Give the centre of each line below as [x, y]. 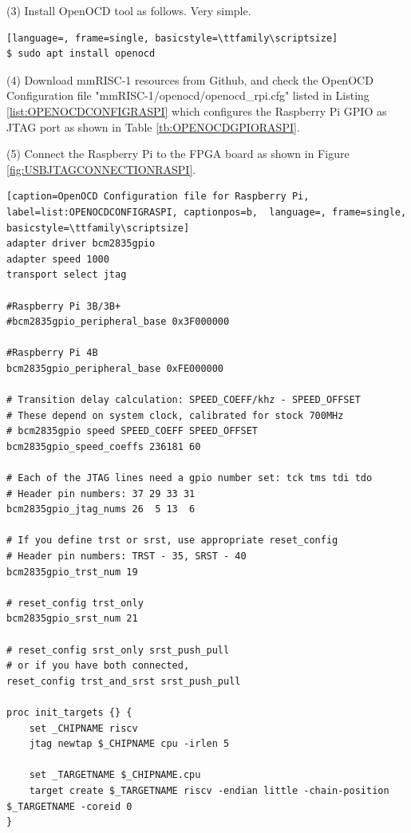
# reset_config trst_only [75, 603]
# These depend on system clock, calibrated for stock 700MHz [175, 415]
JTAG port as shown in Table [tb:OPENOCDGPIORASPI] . [153, 126]
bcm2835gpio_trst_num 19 [72, 572]
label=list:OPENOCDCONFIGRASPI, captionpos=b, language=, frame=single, [207, 212]
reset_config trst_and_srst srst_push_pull [124, 681]
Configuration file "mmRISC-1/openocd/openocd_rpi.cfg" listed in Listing [188, 95]
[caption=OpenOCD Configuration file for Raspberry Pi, [158, 197]
